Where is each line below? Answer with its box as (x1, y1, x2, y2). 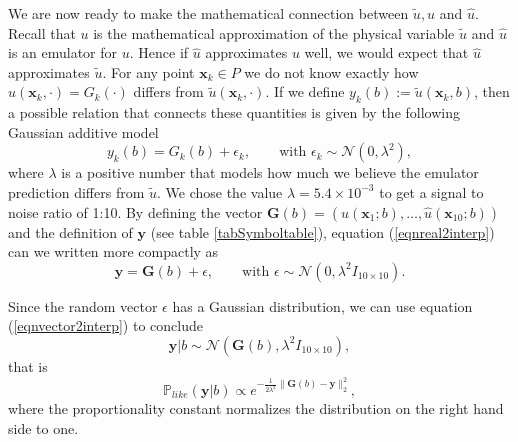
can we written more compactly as (8, 241, 219, 262)
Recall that (8, 22, 76, 43)
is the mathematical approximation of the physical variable (93, 22, 455, 43)
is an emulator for (8, 42, 118, 63)
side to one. (8, 417, 79, 438)
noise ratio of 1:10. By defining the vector (8, 201, 263, 222)
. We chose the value (157, 181, 283, 202)
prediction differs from (8, 181, 145, 202)
